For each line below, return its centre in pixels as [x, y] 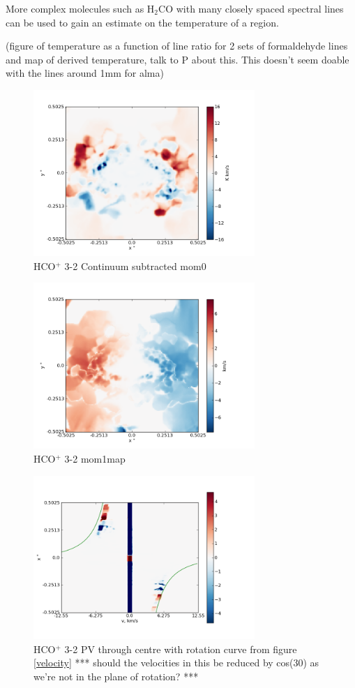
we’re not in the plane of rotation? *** [116, 676]
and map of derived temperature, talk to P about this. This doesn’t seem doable [177, 59]
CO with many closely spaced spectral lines [251, 8]
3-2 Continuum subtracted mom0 [135, 266]
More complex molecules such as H [80, 8]
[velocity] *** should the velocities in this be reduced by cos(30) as [176, 663]
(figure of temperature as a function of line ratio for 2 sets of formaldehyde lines [177, 46]
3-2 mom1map [95, 458]
